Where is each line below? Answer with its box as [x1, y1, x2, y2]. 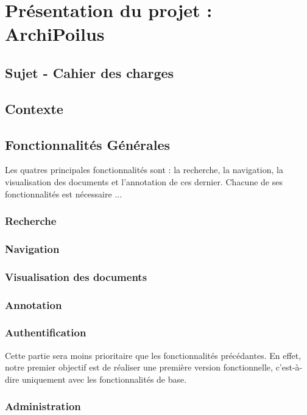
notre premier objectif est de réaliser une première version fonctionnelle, [5, 361, 273, 374]
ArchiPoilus [5, 21, 105, 46]
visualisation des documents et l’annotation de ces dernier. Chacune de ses [5, 175, 283, 188]
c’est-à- [275, 361, 303, 374]
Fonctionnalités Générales [5, 135, 171, 154]
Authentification [5, 325, 86, 340]
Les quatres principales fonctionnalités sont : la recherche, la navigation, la [5, 163, 283, 176]
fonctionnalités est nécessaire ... [5, 187, 122, 200]
